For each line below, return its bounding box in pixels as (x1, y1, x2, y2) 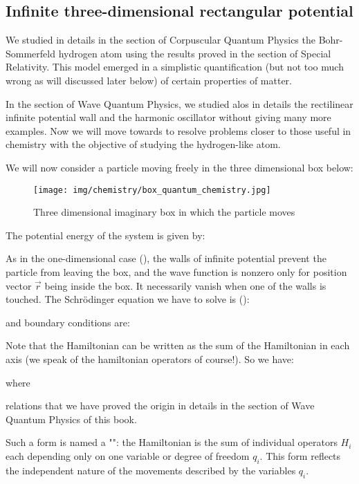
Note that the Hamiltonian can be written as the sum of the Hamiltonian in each (6, 338, 350, 353)
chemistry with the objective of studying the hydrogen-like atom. (6, 137, 281, 151)
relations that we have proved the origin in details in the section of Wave (6, 398, 315, 413)
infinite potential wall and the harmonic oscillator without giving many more (6, 110, 331, 124)
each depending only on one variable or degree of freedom (6, 448, 250, 463)
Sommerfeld (6, 46, 55, 60)
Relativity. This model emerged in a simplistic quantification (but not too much (6, 59, 344, 74)
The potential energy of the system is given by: (6, 227, 205, 242)
